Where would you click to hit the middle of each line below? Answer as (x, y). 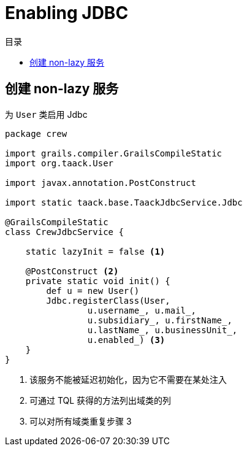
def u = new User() (93, 291)
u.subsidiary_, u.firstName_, (160, 320)
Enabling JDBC (67, 13)
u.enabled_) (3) (126, 340)
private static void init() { (98, 281)
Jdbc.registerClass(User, (108, 300)
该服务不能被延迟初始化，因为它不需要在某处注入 (128, 379)
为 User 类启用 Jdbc (46, 114)
